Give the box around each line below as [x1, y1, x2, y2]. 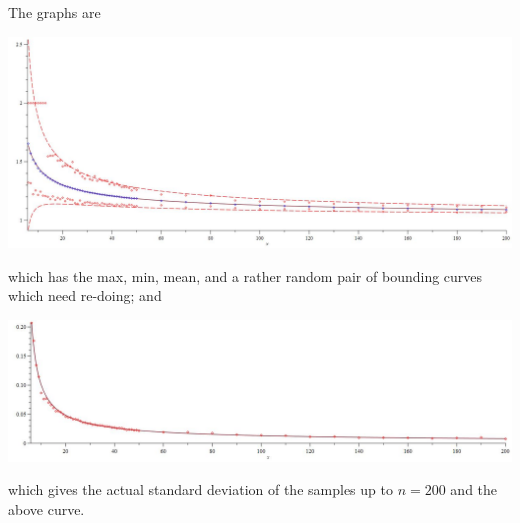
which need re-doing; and [8, 285, 162, 306]
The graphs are [8, 2, 101, 22]
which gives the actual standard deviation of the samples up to [8, 479, 393, 500]
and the [450, 479, 498, 500]
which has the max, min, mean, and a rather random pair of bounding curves [8, 265, 483, 286]
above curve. [8, 498, 85, 519]
